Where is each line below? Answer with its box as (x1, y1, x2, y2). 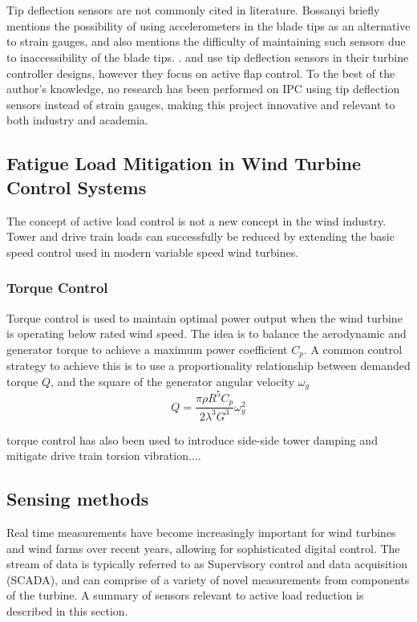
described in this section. (6, 602, 128, 619)
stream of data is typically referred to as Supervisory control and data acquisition (6, 555, 408, 572)
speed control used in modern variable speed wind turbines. (6, 243, 299, 260)
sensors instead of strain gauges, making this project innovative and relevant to (6, 96, 395, 112)
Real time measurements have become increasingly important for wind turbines (6, 523, 396, 540)
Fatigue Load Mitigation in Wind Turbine (6, 151, 362, 176)
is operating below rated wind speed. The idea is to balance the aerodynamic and (6, 325, 407, 342)
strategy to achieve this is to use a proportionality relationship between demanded (6, 357, 411, 374)
